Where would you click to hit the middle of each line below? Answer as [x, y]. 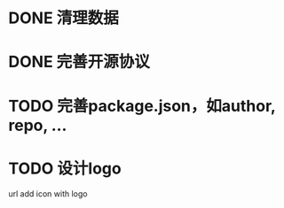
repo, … [38, 125]
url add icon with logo [48, 193]
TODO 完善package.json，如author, [142, 106]
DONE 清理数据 [63, 18]
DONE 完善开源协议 [79, 62]
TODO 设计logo [65, 168]
